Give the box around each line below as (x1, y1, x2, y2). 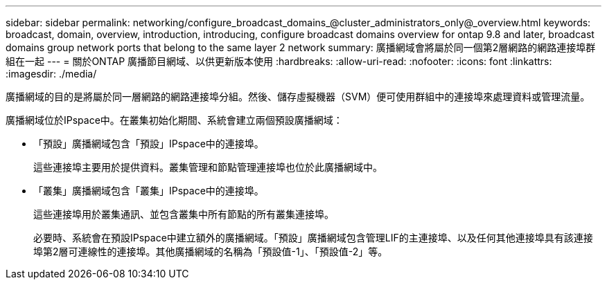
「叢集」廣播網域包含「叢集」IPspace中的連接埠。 (33, 185, 264, 196)
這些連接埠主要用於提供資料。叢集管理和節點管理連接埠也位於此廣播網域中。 (33, 161, 382, 173)
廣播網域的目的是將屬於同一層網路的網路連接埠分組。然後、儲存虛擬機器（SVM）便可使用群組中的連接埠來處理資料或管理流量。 (6, 91, 590, 102)
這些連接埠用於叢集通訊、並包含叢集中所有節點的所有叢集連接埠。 (33, 208, 334, 220)
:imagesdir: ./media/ (6, 68, 97, 80)
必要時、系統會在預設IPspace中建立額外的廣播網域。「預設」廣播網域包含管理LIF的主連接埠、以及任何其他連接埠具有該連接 (33, 232, 593, 243)
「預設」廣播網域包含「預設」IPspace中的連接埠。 (33, 138, 264, 149)
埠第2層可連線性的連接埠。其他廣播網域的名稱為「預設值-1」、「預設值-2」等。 (33, 246, 388, 257)
